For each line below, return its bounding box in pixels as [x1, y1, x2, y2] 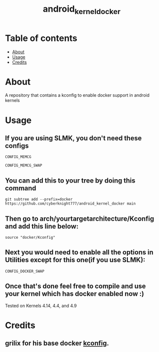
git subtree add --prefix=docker [5, 197, 73, 202]
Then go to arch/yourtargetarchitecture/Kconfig [5, 214, 154, 223]
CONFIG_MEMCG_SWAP [5, 163, 42, 168]
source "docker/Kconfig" [5, 235, 55, 240]
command [5, 184, 36, 192]
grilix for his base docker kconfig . [5, 339, 109, 348]
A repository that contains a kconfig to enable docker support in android [5, 92, 150, 98]
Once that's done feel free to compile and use [5, 282, 146, 290]
